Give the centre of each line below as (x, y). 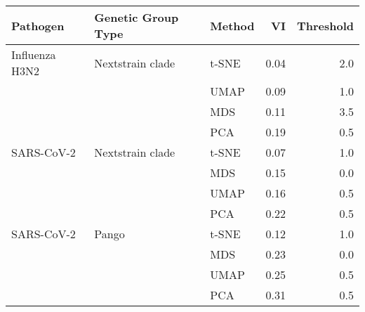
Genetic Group (137, 17)
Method (232, 25)
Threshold (325, 25)
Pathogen (38, 25)
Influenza (34, 54)
